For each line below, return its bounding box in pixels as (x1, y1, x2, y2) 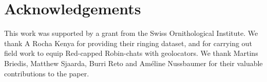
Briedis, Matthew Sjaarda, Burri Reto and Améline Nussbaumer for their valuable (4, 57, 263, 68)
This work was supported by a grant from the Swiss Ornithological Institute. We (4, 28, 258, 38)
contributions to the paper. (4, 68, 89, 78)
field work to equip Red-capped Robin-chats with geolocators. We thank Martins (4, 48, 258, 58)
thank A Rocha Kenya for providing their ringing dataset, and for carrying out (4, 37, 252, 48)
